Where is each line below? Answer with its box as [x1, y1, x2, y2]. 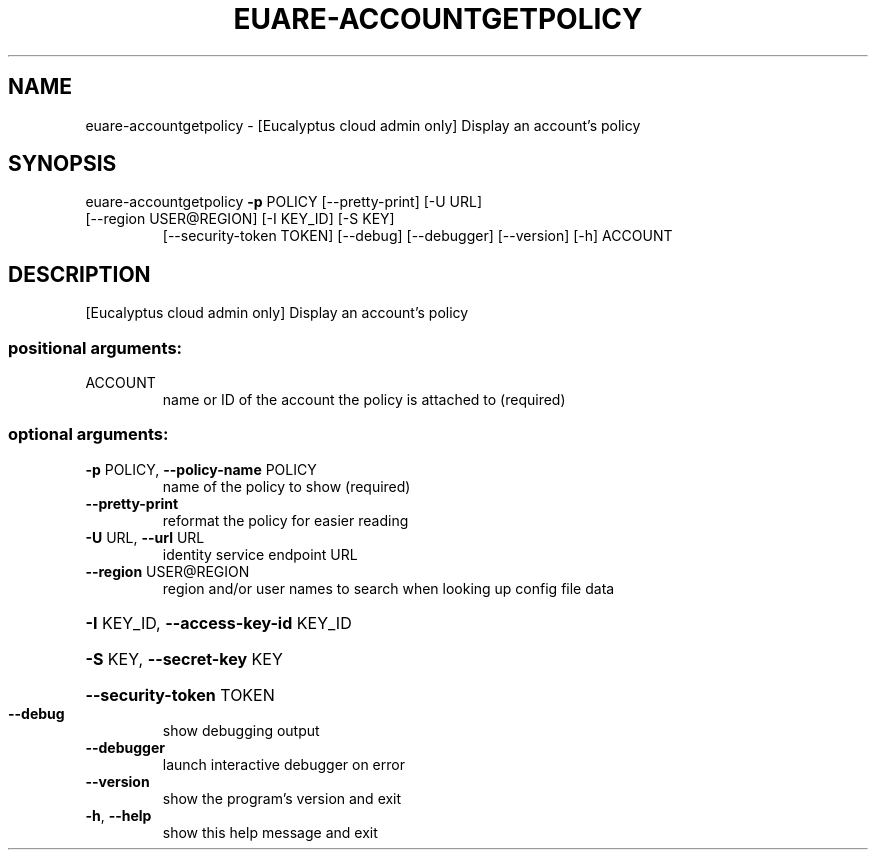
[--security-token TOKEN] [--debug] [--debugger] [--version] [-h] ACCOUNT [162, 227, 673, 245]
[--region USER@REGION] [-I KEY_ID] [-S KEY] [85, 210, 395, 228]
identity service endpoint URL [162, 545, 358, 563]
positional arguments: [8, 337, 183, 358]
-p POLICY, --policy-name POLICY [85, 460, 317, 478]
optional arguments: [8, 424, 169, 445]
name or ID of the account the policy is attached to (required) [162, 391, 566, 409]
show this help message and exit [162, 823, 378, 841]
